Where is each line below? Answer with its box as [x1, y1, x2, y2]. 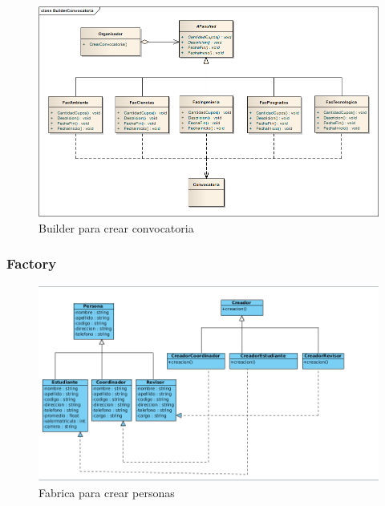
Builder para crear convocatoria [38, 219, 194, 236]
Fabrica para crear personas [38, 484, 175, 500]
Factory [6, 253, 57, 273]
